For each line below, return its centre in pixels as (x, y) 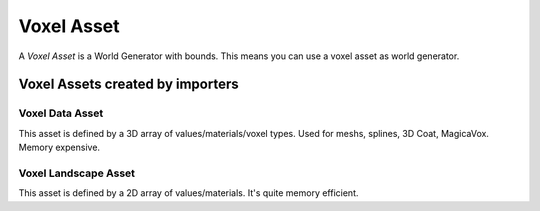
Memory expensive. (59, 147)
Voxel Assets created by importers (128, 84)
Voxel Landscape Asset (76, 173)
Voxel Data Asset (61, 113)
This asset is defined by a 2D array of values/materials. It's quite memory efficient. (188, 193)
